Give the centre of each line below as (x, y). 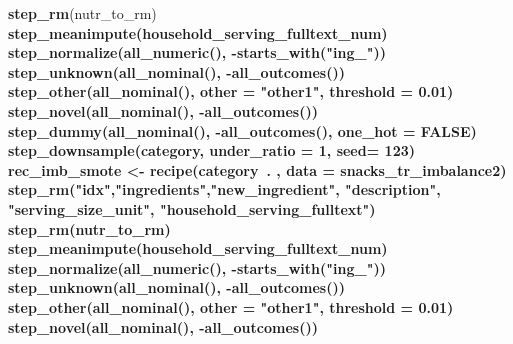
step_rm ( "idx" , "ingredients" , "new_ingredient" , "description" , (224, 189)
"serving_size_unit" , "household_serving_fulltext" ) (192, 208)
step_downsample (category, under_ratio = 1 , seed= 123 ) (211, 150)
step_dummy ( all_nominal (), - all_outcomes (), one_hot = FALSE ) (242, 130)
